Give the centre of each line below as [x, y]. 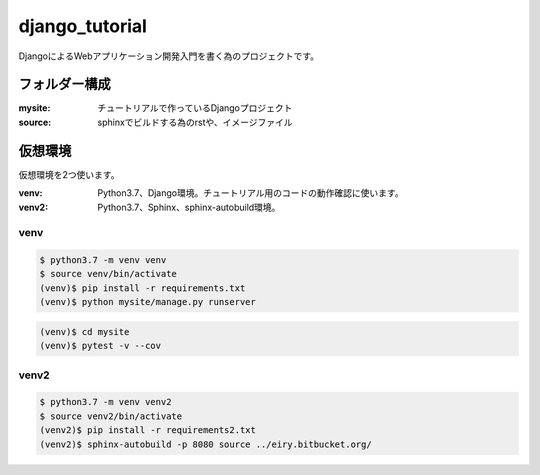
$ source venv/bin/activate [108, 274]
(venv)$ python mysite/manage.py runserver [148, 302]
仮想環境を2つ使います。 [69, 174]
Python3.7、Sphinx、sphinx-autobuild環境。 [189, 207]
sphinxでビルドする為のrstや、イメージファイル [195, 122]
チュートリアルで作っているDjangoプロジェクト [195, 108]
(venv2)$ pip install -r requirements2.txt [148, 430]
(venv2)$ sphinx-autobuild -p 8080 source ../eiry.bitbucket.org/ [205, 444]
